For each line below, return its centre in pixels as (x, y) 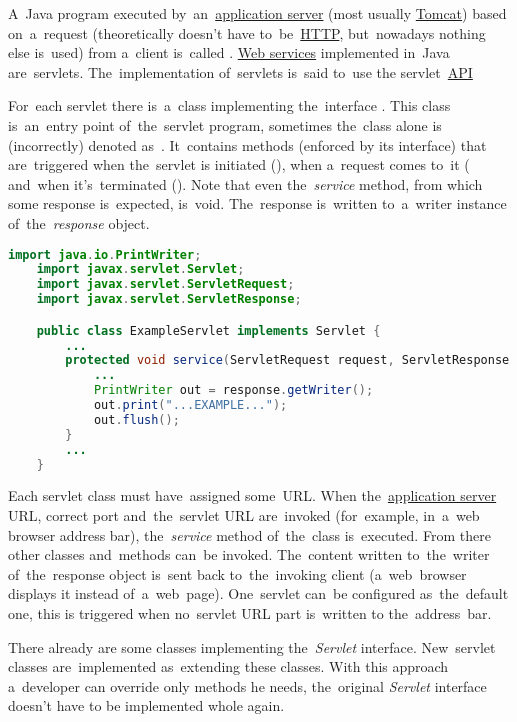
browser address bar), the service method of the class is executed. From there (249, 534)
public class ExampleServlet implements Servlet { (208, 330)
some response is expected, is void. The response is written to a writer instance (257, 203)
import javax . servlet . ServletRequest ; (165, 284)
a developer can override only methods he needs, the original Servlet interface (247, 685)
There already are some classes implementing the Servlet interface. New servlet (252, 646)
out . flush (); (136, 419)
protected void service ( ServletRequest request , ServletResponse (287, 360)
